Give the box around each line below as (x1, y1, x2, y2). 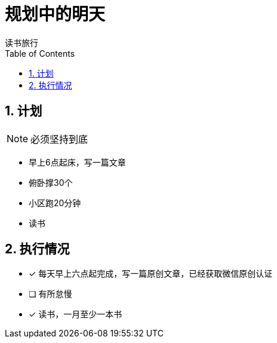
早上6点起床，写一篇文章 (29, 157, 126, 167)
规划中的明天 (5, 4, 106, 24)
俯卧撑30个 (29, 177, 73, 188)
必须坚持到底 (30, 133, 88, 145)
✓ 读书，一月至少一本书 (29, 309, 122, 320)
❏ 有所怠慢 (29, 289, 72, 299)
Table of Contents (5, 48, 75, 59)
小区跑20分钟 (29, 197, 81, 208)
